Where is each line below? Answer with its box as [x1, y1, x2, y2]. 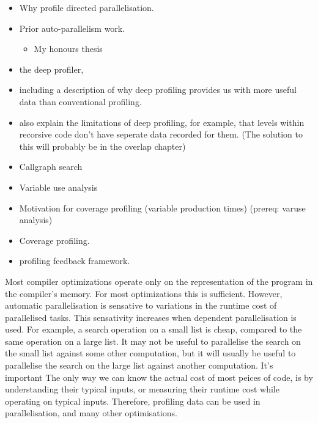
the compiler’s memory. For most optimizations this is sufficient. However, [5, 287, 283, 300]
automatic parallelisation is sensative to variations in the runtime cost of [5, 299, 277, 312]
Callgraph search [19, 160, 83, 173]
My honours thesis [34, 42, 103, 55]
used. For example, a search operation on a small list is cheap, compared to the [5, 323, 302, 336]
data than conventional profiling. [19, 95, 142, 108]
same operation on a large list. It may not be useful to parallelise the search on [5, 334, 301, 347]
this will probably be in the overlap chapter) [19, 139, 186, 152]
